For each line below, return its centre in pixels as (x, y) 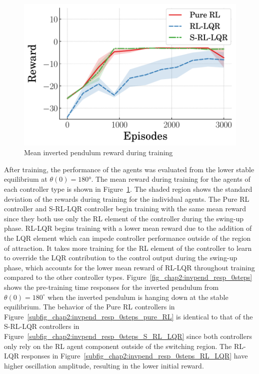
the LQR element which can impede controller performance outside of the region (127, 238)
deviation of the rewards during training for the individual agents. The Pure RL (127, 199)
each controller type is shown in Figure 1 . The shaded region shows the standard (128, 189)
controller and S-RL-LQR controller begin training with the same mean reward (125, 209)
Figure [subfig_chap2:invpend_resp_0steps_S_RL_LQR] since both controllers (128, 336)
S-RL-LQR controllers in (42, 326)
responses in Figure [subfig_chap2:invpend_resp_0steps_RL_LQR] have (134, 356)
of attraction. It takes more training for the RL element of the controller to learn (128, 248)
